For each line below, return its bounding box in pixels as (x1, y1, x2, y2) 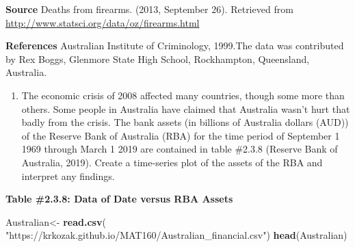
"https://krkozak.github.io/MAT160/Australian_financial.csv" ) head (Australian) (5, 228, 347, 242)
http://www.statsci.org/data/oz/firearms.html (5, 15, 200, 29)
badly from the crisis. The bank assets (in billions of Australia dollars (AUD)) (21, 115, 349, 129)
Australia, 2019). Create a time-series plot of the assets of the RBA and (21, 155, 323, 169)
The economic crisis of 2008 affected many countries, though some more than (21, 88, 345, 102)
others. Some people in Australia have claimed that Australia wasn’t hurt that (21, 101, 350, 116)
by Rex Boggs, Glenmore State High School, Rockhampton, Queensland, (5, 51, 310, 66)
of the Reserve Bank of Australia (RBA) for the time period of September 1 (21, 128, 340, 142)
